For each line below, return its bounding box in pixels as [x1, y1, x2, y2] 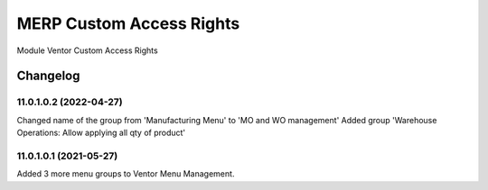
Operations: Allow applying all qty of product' [16, 127, 186, 139]
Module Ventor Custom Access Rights [16, 45, 158, 56]
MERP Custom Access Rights [16, 14, 240, 33]
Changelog [16, 68, 80, 84]
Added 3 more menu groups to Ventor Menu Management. [16, 168, 235, 179]
